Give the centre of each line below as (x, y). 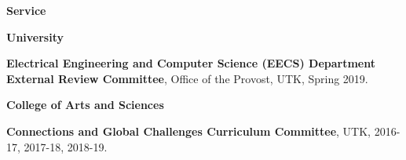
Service (26, 10)
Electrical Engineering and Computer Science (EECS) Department (191, 63)
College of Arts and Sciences (85, 105)
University (35, 36)
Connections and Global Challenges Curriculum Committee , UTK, (189, 131)
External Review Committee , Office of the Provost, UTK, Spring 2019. (187, 78)
